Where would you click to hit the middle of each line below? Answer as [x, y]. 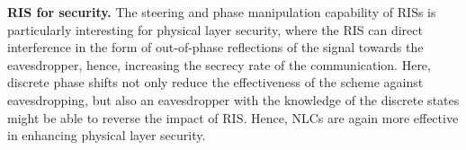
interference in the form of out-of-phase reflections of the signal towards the [215, 47]
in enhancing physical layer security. [107, 135]
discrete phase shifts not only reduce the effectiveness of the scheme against [215, 82]
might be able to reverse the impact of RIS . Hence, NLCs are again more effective [233, 117]
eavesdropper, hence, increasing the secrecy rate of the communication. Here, [219, 64]
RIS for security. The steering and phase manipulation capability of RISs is [222, 12]
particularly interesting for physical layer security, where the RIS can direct [215, 29]
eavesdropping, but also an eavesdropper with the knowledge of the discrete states [233, 99]
